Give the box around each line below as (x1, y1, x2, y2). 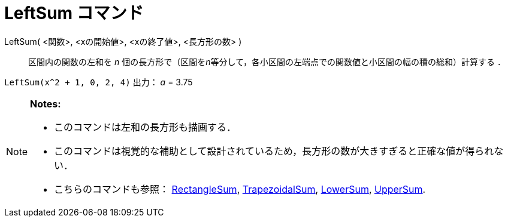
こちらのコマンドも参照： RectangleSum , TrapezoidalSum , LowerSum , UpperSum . (54, 183, 426, 195)
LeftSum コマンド (4, 3, 144, 23)
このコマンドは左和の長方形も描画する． (54, 121, 237, 133)
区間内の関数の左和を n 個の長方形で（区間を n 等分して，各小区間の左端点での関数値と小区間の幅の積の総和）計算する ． (28, 56, 506, 67)
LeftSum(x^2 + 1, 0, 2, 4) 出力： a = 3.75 (4, 76, 193, 87)
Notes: (30, 97, 61, 110)
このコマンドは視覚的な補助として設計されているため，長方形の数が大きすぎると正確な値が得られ (54, 144, 494, 157)
